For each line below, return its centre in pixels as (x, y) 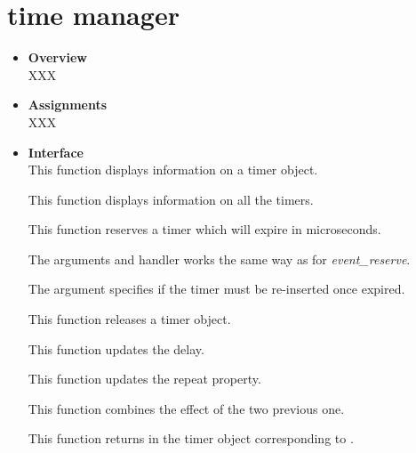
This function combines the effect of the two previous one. (186, 408)
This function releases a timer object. (129, 319)
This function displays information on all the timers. (171, 199)
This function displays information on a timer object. (173, 170)
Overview (57, 57)
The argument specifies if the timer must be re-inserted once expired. (216, 289)
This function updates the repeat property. (144, 379)
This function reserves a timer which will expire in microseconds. (204, 229)
